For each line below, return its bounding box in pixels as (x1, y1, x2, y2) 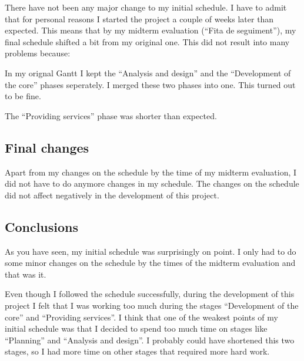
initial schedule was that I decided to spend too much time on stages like (5, 322, 268, 335)
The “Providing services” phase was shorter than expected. (5, 109, 217, 122)
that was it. (5, 268, 46, 280)
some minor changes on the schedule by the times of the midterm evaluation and (5, 257, 296, 269)
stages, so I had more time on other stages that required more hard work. (5, 345, 270, 357)
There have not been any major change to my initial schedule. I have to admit (5, 1, 287, 13)
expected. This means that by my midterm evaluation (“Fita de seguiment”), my (5, 24, 296, 36)
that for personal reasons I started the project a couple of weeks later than (5, 12, 274, 25)
